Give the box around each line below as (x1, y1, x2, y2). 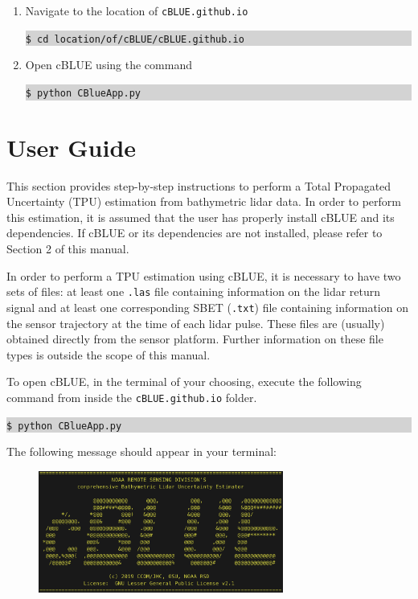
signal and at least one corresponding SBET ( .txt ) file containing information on (6, 298, 408, 315)
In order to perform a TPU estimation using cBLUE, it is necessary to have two (6, 267, 401, 284)
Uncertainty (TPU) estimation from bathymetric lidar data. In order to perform (6, 193, 402, 210)
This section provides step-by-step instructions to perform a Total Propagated (6, 177, 391, 194)
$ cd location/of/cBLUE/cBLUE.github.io (25, 33, 244, 45)
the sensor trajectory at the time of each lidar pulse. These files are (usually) (6, 314, 385, 331)
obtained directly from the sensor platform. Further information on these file (6, 330, 383, 347)
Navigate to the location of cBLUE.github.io (25, 2, 248, 18)
